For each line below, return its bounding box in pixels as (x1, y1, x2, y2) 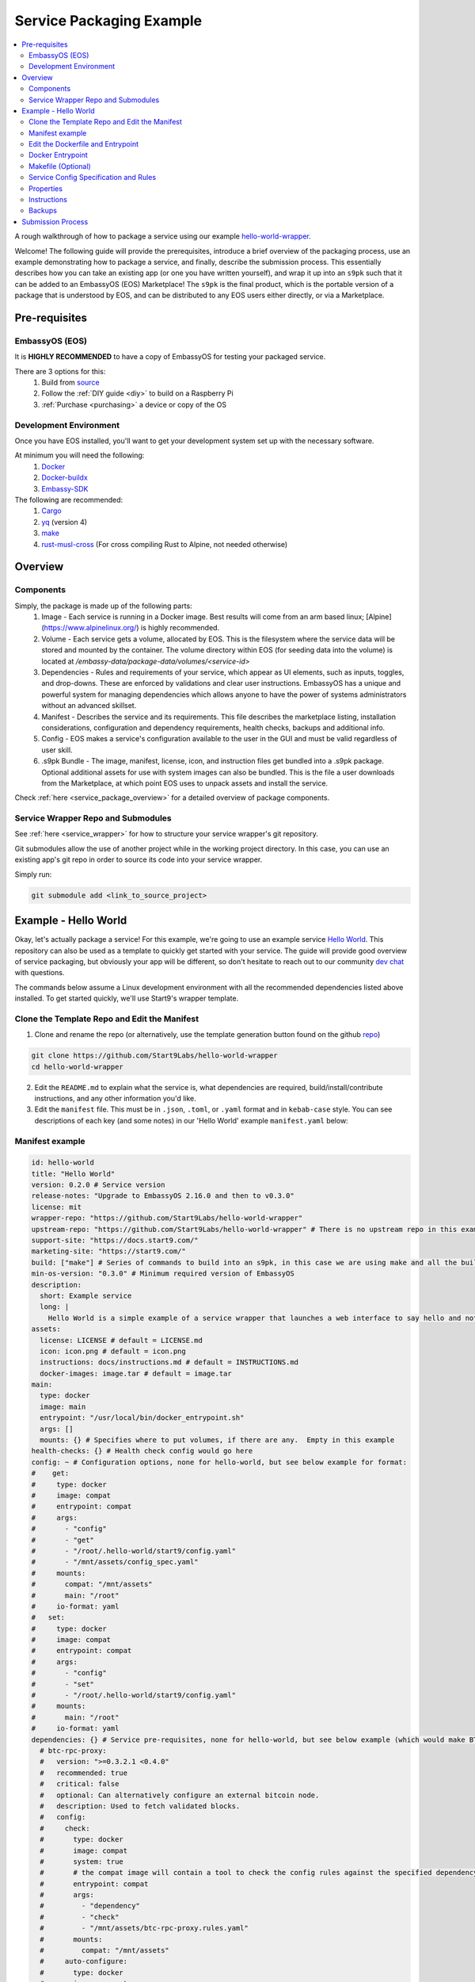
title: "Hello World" (31, 1169, 116, 1178)
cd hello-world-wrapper (31, 1062, 124, 1071)
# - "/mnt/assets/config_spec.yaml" (31, 1558, 199, 1567)
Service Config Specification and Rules (28, 173, 157, 182)
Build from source (41, 377, 100, 388)
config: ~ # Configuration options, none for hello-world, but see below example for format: (31, 1457, 408, 1467)
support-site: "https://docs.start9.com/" (31, 1236, 199, 1245)
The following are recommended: (14, 495, 123, 504)
